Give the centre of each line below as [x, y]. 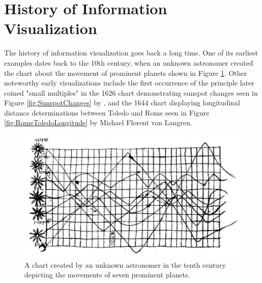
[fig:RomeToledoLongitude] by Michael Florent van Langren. [98, 122]
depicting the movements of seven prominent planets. [107, 275]
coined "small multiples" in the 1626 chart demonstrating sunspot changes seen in [131, 92]
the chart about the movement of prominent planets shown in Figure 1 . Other [126, 73]
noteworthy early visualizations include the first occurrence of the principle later [129, 83]
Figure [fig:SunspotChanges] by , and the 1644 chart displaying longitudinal [122, 103]
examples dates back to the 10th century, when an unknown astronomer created [129, 62]
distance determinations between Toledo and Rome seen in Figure [107, 112]
